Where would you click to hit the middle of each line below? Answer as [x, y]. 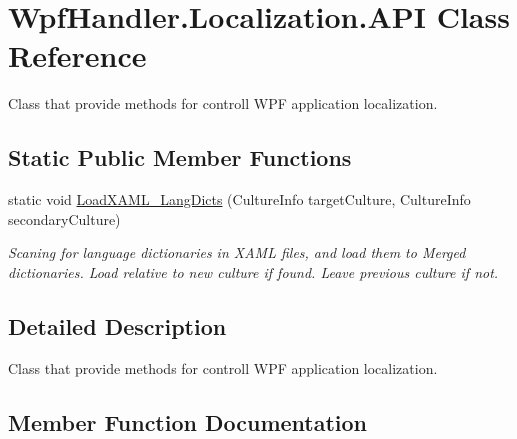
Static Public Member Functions [180, 157]
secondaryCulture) [64, 218]
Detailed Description [117, 325]
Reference [77, 55]
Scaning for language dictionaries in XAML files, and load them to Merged [237, 252]
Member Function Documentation [188, 421]
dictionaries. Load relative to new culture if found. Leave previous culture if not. [253, 271]
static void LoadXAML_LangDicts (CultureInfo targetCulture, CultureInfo [239, 199]
